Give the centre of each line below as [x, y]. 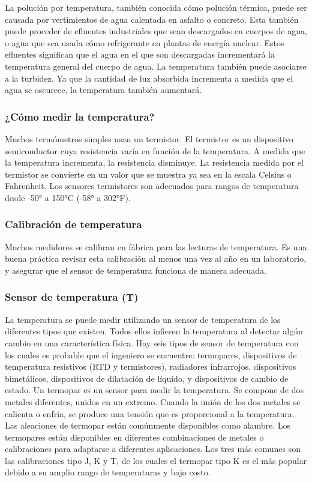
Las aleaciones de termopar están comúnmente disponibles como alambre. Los [148, 425]
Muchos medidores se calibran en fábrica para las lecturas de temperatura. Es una [156, 246]
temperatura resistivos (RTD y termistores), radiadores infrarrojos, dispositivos [151, 366]
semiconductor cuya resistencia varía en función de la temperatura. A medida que [155, 150]
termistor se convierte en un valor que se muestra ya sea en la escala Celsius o [148, 174]
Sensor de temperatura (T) [72, 297]
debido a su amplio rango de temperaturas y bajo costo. [108, 472]
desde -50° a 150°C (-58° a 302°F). [68, 197]
